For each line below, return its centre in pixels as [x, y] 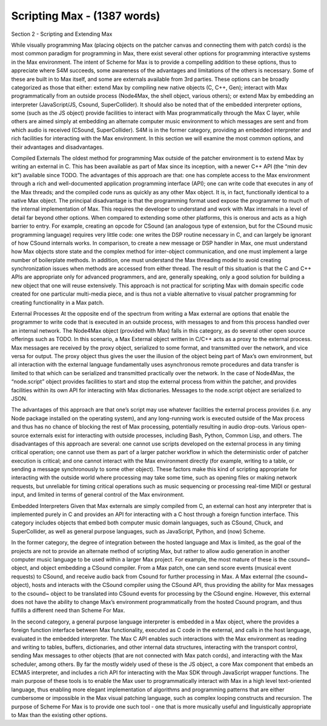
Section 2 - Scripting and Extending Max [62, 34]
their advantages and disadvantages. [58, 147]
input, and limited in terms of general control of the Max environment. [98, 495]
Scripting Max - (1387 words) [86, 16]
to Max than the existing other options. [59, 715]
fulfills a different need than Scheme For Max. [68, 611]
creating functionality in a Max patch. [58, 302]
